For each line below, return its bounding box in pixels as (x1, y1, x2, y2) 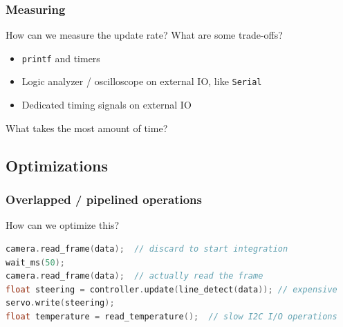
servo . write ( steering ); (6, 298, 115, 308)
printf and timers (21, 50, 100, 65)
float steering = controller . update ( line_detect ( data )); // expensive (6, 284, 337, 295)
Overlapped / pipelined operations (6, 191, 202, 208)
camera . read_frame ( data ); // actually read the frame (6, 271, 263, 281)
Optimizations (6, 154, 109, 176)
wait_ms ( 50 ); (6, 257, 65, 268)
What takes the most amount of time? (6, 120, 168, 135)
